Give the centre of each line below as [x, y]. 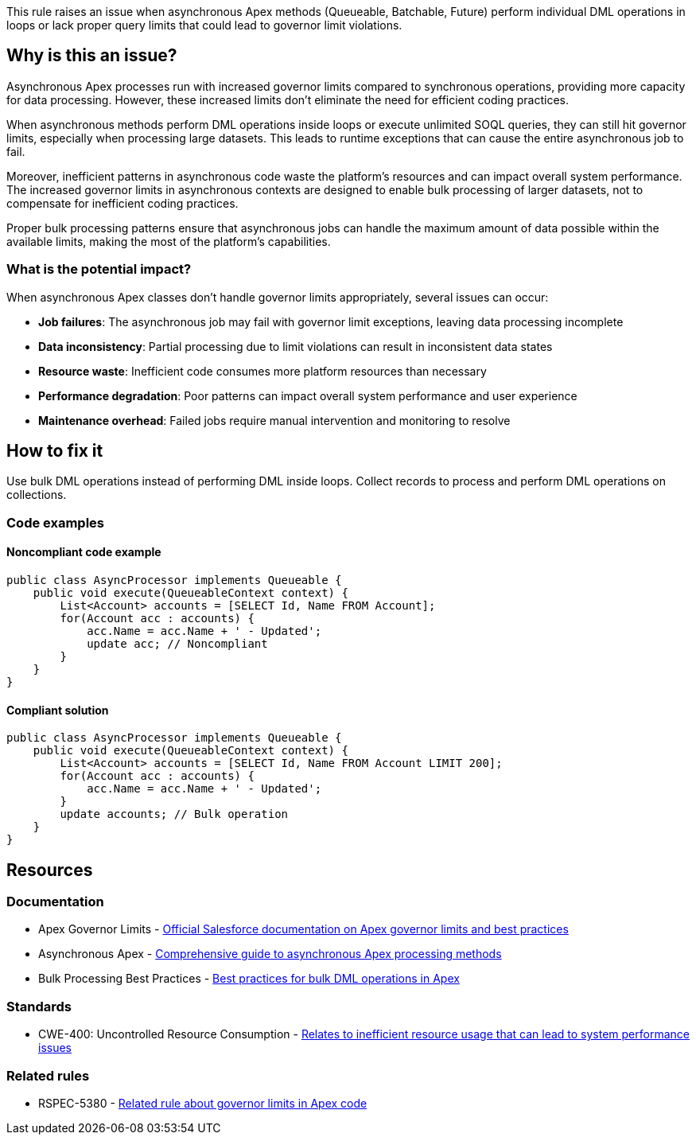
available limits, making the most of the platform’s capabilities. [169, 241]
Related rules [48, 1075]
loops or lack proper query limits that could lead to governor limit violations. [204, 25]
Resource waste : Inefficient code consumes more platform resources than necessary [262, 371]
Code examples [56, 522]
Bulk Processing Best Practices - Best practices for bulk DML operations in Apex [249, 979]
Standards [39, 1006]
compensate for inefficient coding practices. [122, 203]
